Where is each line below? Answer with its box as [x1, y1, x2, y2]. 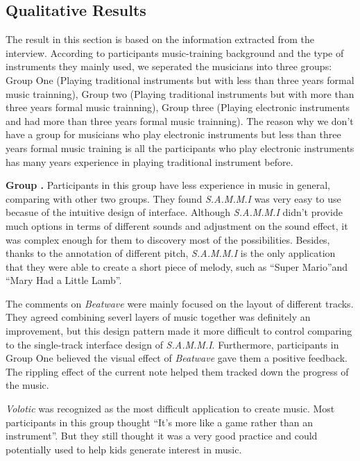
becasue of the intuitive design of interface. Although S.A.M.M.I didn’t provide [6, 205, 343, 219]
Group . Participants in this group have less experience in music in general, [6, 178, 331, 192]
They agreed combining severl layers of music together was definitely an [6, 310, 311, 324]
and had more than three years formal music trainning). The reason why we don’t [6, 113, 354, 128]
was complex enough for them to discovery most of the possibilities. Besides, [6, 232, 330, 246]
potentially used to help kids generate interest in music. [6, 442, 242, 456]
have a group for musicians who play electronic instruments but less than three [6, 127, 341, 142]
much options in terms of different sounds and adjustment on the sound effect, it [6, 218, 348, 233]
